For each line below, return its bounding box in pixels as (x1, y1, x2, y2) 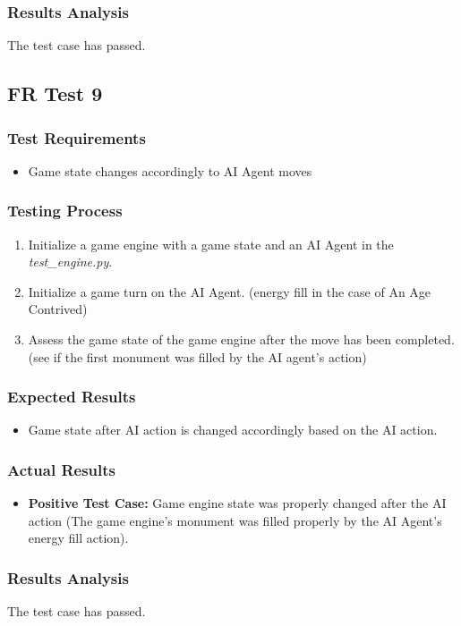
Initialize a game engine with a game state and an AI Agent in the (28, 234, 394, 253)
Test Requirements (7, 126, 146, 148)
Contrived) (28, 300, 88, 318)
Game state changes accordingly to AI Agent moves (28, 161, 312, 180)
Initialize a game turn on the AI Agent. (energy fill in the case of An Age (28, 282, 431, 300)
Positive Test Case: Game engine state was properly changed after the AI (28, 494, 447, 512)
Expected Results (7, 385, 136, 408)
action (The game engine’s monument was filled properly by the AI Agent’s (28, 511, 442, 529)
